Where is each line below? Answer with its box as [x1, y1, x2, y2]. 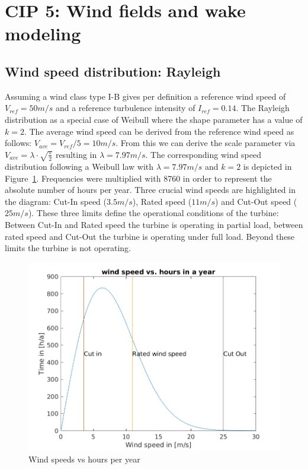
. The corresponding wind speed [145, 148, 262, 160]
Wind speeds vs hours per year [28, 453, 140, 465]
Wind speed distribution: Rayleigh [5, 62, 221, 80]
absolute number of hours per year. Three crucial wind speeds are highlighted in [5, 183, 296, 196]
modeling [5, 21, 81, 46]
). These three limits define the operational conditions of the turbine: [28, 207, 279, 219]
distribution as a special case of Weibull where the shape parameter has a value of [5, 113, 303, 125]
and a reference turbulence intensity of [55, 102, 195, 114]
